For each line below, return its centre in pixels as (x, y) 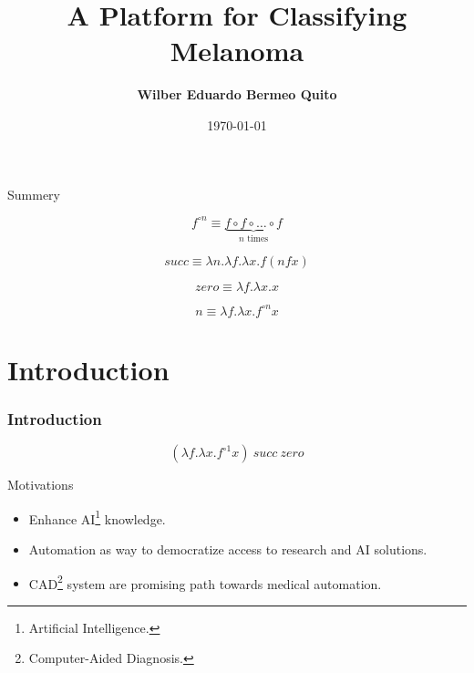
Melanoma (237, 51)
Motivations (41, 485)
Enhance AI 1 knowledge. (97, 517)
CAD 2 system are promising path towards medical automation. (205, 582)
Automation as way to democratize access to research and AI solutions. (228, 549)
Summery (34, 194)
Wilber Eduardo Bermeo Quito (237, 94)
